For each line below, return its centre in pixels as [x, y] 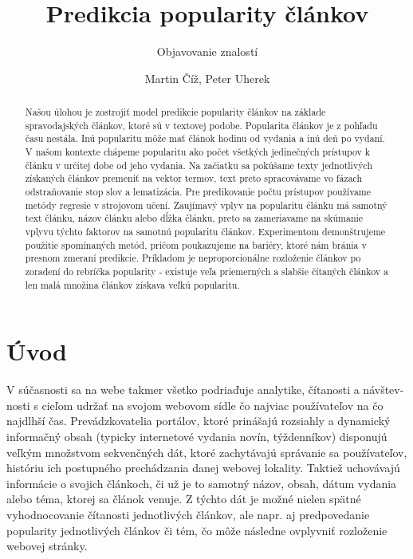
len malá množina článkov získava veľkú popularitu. [132, 284]
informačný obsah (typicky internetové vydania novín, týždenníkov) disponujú [197, 437]
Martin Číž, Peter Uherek [207, 78]
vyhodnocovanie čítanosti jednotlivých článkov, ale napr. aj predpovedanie [188, 514]
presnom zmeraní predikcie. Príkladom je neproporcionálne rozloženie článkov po [193, 258]
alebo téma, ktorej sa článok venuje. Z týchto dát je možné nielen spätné [184, 499]
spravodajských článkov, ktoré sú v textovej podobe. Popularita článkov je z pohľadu [201, 125]
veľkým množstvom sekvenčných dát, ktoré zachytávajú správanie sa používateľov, [207, 452]
